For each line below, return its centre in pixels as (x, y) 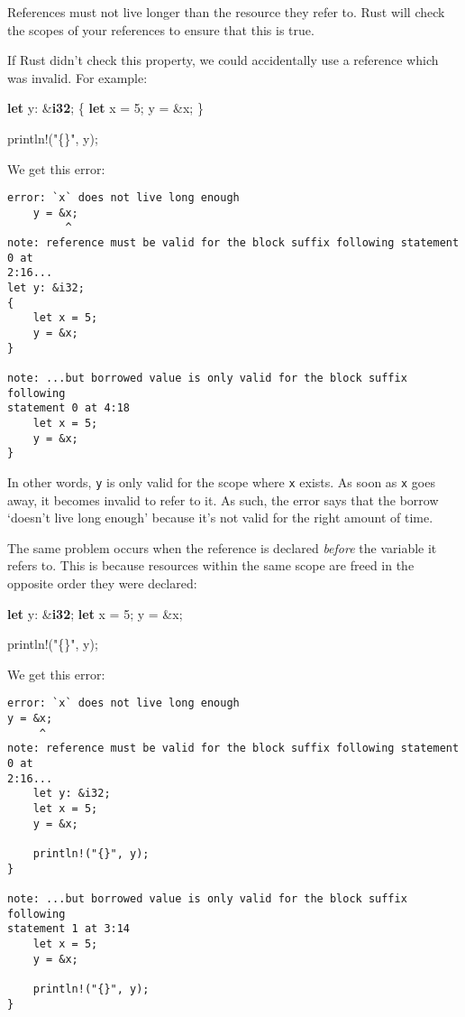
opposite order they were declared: (102, 583)
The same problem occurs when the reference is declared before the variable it (222, 547)
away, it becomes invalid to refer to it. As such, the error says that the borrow (223, 499)
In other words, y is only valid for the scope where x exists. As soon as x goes (221, 481)
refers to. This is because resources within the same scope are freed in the (211, 565)
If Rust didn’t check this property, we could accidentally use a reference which (223, 60)
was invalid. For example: (77, 77)
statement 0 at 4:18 (69, 408)
